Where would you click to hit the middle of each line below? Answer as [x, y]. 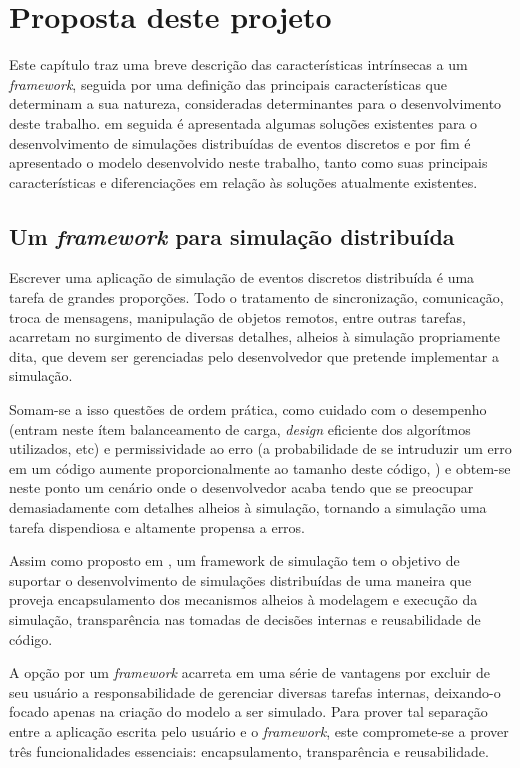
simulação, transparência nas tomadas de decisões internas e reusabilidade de [245, 618]
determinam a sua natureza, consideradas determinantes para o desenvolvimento [255, 103]
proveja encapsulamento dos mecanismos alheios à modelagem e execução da [243, 599]
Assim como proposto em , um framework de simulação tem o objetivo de [234, 560]
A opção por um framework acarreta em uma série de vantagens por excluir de [249, 672]
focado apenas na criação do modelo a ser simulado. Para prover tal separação [248, 711]
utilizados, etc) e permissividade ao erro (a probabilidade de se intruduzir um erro [260, 448]
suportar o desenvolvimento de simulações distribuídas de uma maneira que [240, 579]
